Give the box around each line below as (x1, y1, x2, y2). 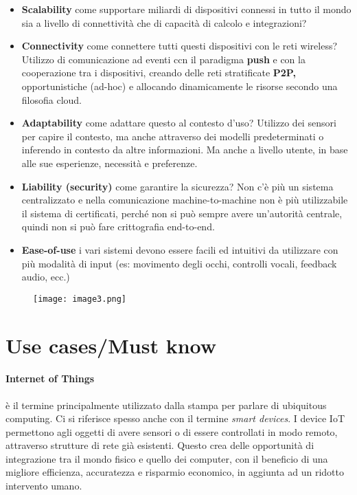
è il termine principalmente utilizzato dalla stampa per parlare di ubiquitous (5, 397, 327, 412)
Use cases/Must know (5, 331, 216, 359)
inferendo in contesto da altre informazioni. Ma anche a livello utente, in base (21, 142, 348, 157)
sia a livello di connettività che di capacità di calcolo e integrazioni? (21, 15, 307, 30)
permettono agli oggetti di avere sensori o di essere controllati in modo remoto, (5, 424, 338, 439)
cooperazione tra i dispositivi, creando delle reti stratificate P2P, (21, 65, 296, 80)
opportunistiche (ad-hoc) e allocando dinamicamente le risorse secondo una (21, 78, 338, 93)
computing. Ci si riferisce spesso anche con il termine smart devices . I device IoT (5, 411, 345, 426)
